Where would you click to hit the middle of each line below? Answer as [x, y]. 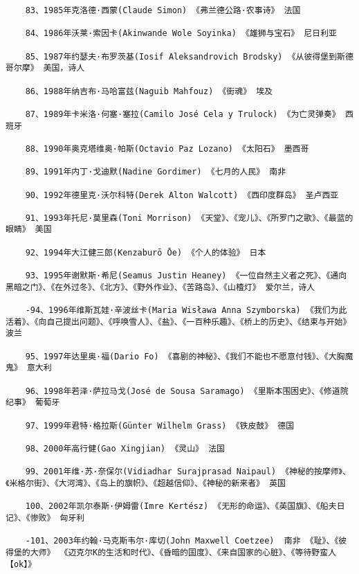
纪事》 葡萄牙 [33, 403]
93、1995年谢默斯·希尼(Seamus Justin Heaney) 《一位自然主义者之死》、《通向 [186, 276]
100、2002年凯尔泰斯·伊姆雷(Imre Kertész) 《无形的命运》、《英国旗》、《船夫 [181, 506]
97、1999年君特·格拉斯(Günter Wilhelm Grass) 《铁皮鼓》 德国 [160, 425]
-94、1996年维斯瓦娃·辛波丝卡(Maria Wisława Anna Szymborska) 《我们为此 [186, 311]
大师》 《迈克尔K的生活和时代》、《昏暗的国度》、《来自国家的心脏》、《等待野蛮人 [183, 552]
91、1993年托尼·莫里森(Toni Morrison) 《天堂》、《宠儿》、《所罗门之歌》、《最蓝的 [189, 218]
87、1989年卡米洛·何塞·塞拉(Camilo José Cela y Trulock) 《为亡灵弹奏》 [183, 114]
